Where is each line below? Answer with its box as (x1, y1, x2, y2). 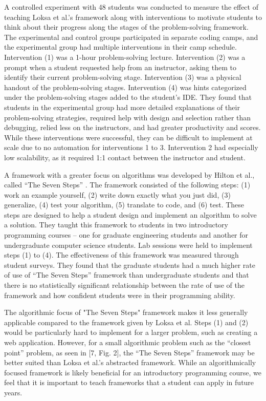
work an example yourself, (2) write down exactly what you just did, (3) (4, 189, 231, 200)
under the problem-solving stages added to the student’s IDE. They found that (4, 92, 252, 102)
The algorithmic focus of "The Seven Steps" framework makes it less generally (4, 307, 248, 318)
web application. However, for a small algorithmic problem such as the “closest (4, 337, 251, 347)
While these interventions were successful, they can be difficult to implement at (4, 132, 253, 142)
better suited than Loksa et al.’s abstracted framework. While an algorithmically (4, 357, 256, 368)
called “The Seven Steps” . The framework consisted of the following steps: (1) (4, 179, 251, 190)
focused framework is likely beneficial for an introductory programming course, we (4, 367, 262, 377)
